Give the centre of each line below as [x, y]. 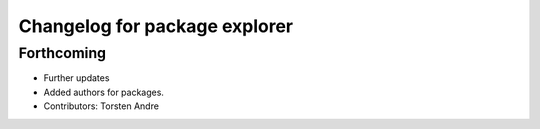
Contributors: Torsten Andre [101, 106]
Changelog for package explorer [156, 26]
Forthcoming [62, 53]
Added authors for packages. [104, 92]
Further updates [76, 78]
